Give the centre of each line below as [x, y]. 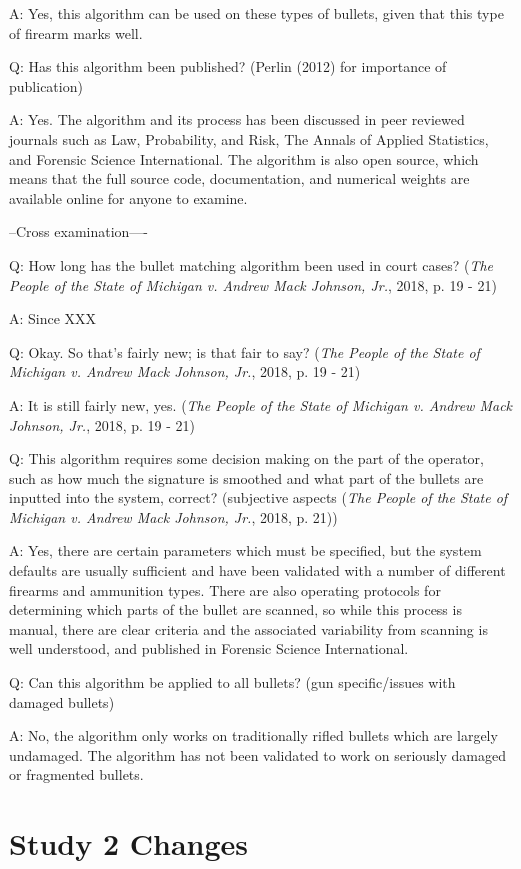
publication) [46, 85]
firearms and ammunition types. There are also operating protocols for [225, 589]
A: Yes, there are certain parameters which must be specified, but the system [245, 550]
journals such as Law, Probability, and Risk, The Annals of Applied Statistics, [249, 138]
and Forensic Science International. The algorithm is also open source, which [244, 158]
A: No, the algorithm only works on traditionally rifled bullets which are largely [253, 735]
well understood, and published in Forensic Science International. [209, 648]
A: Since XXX [53, 318]
